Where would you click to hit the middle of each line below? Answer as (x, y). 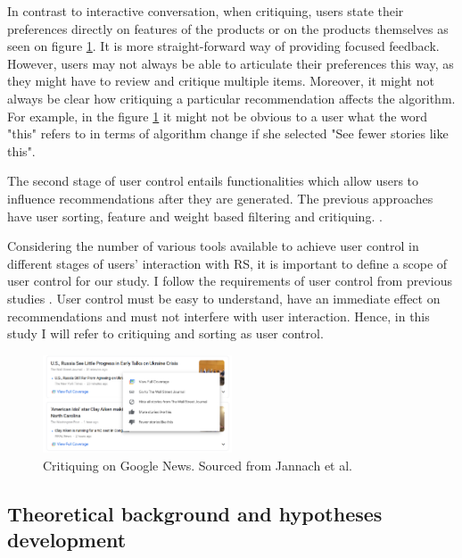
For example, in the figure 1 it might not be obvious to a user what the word (218, 116)
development (67, 540)
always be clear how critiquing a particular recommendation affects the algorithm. (231, 98)
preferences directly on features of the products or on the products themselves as (228, 28)
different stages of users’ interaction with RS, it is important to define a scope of (227, 263)
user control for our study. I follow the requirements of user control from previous (230, 281)
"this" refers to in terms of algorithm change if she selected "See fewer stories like (228, 133)
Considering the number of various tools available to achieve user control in (213, 246)
